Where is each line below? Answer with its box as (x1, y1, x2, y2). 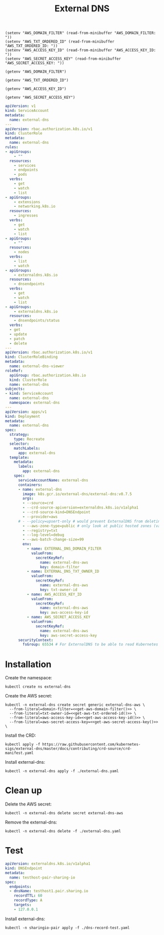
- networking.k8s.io (14, 204, 56, 209)
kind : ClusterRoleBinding (5, 354, 58, 360)
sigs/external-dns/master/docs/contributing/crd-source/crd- (5, 747, 132, 751)
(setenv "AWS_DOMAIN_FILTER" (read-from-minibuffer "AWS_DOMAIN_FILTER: (5, 30, 156, 36)
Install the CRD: (5, 732, 36, 739)
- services (14, 163, 36, 168)
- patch (9, 336, 25, 341)
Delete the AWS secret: (5, 801, 52, 807)
